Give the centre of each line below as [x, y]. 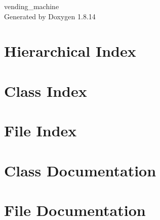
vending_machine [32, 6]
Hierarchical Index [70, 51]
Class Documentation [80, 170]
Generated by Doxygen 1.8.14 [50, 16]
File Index [41, 131]
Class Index [46, 90]
